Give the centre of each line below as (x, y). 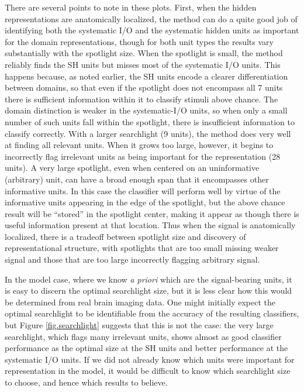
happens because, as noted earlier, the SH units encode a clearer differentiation (146, 76)
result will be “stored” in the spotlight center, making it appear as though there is (152, 213)
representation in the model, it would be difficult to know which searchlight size (148, 371)
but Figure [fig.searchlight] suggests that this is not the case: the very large (139, 325)
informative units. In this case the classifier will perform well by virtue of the (143, 190)
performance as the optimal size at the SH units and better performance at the (146, 348)
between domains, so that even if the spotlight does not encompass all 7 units (144, 87)
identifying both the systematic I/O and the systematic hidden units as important (152, 30)
